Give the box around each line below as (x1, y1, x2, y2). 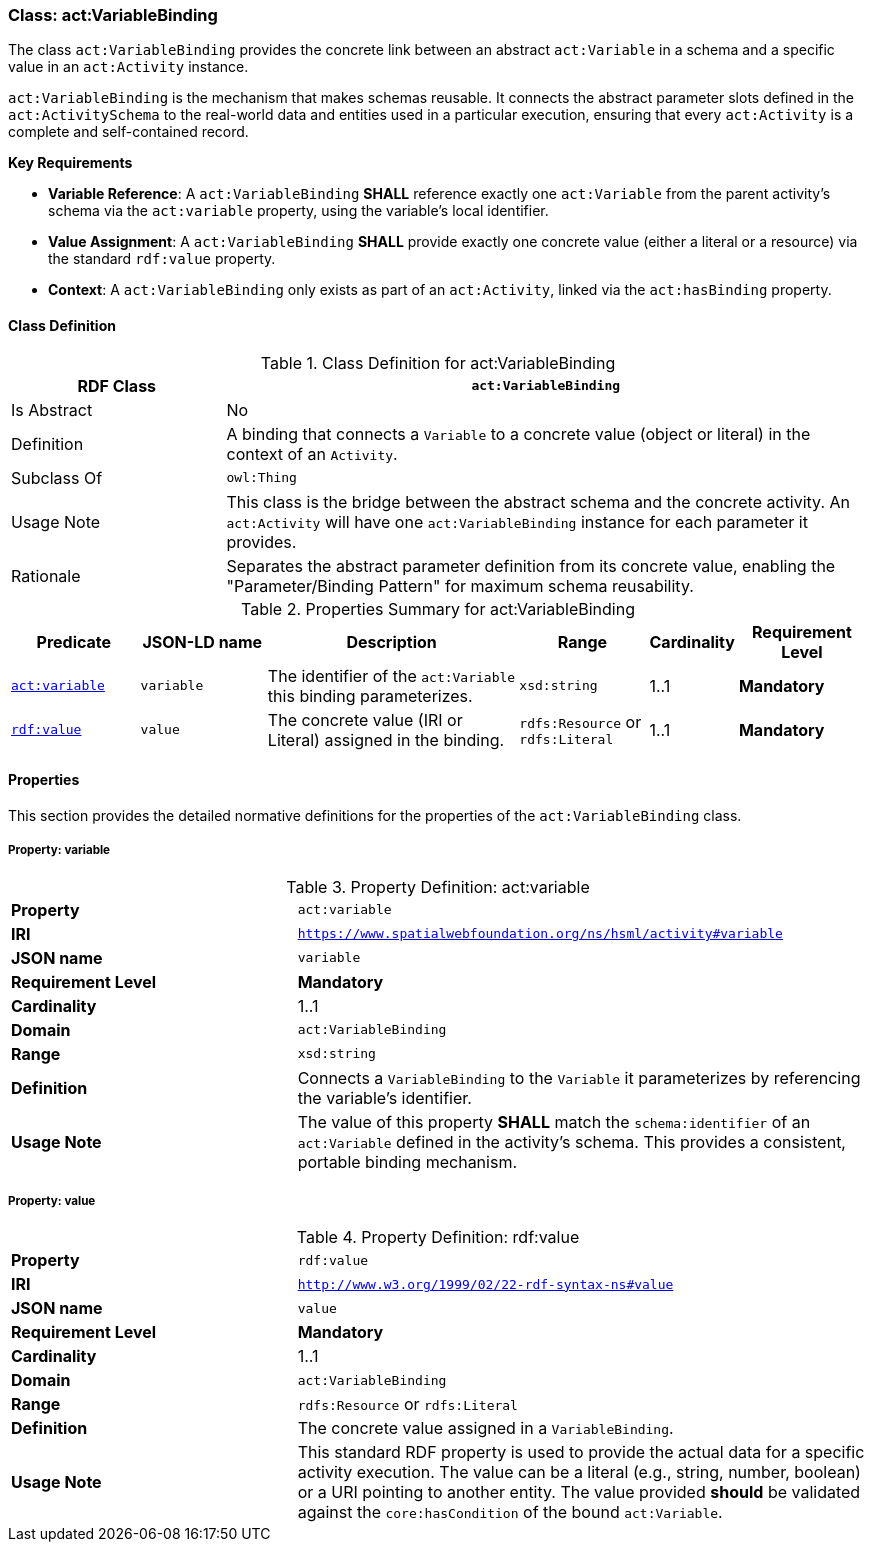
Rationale (11, 565, 81, 586)
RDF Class (77, 375, 157, 396)
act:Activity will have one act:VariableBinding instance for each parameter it (226, 511, 808, 532)
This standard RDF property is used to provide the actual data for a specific (297, 1442, 865, 1463)
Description (346, 631, 437, 652)
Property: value (8, 1193, 96, 1208)
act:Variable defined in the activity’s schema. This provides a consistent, (297, 1131, 846, 1152)
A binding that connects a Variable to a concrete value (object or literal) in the (226, 423, 811, 444)
